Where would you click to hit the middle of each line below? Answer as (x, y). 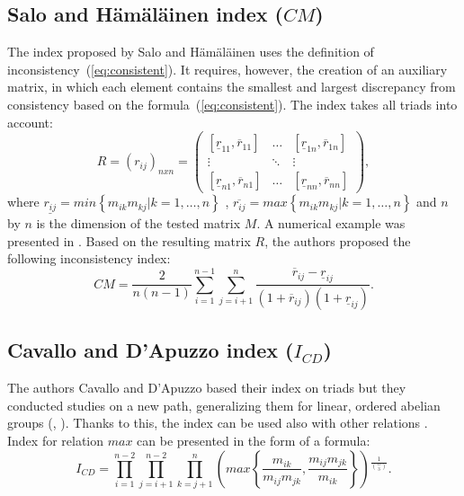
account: (30, 122)
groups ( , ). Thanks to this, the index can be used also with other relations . (218, 423)
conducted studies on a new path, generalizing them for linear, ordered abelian (224, 405)
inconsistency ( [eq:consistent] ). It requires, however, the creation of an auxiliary (228, 69)
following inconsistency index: (89, 258)
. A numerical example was (331, 223)
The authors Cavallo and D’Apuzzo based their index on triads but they (207, 388)
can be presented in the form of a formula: (254, 440)
